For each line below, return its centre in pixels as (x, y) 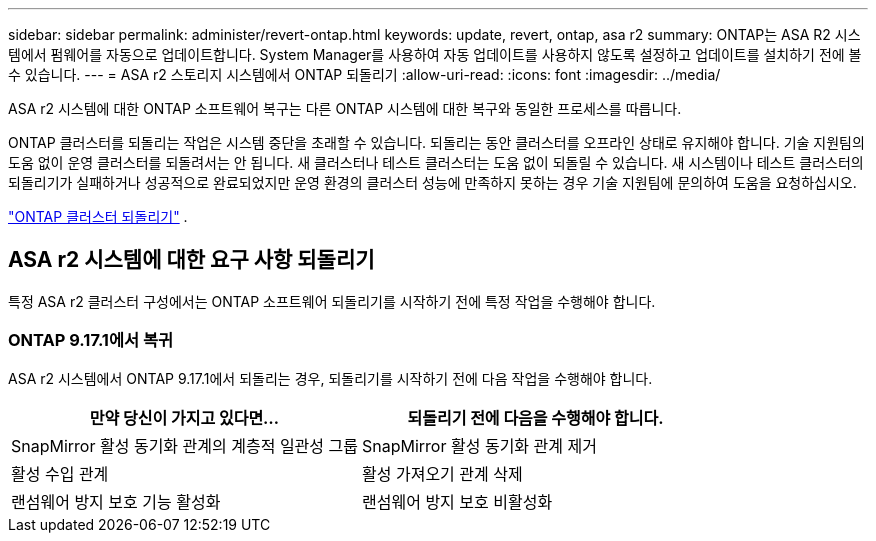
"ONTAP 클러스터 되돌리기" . (98, 216)
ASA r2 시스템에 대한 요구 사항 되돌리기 (191, 260)
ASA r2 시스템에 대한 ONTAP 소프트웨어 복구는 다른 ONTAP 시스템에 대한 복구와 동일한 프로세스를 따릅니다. (345, 108)
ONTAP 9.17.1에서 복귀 (90, 340)
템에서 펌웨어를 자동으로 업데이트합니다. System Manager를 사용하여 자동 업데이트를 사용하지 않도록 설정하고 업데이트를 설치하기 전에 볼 (435, 54)
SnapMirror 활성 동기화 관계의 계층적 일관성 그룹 (184, 445)
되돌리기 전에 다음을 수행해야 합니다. (535, 417)
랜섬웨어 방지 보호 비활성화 (457, 501)
